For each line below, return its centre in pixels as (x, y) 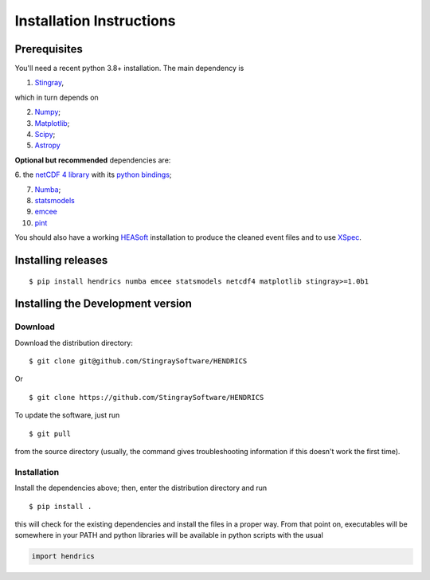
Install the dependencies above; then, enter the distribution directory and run (141, 488)
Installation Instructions (95, 21)
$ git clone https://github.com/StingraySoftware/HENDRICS (147, 397)
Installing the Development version (104, 304)
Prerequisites (49, 49)
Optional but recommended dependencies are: (93, 160)
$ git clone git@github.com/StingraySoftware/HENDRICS (138, 361)
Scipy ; (45, 135)
